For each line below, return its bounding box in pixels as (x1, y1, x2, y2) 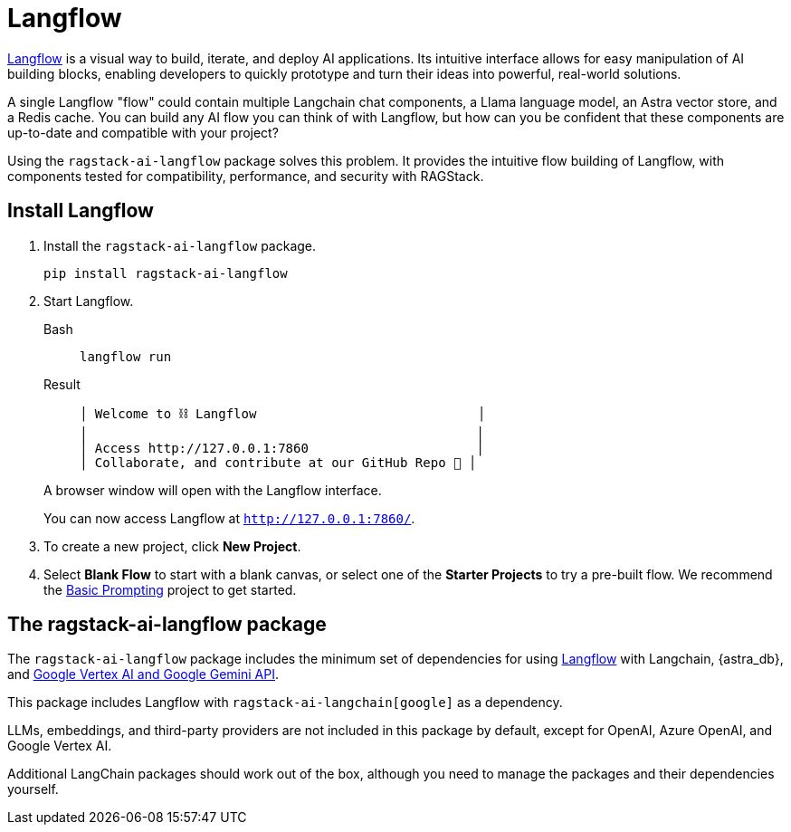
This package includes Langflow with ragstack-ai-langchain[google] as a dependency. (7, 694, 563, 711)
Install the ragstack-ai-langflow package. (43, 237, 317, 253)
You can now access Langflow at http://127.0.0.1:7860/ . (43, 510, 415, 526)
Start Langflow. (43, 292, 134, 309)
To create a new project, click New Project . (43, 538, 301, 554)
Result (43, 376, 81, 392)
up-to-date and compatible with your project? (7, 124, 279, 140)
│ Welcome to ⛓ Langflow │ (80, 406, 486, 421)
